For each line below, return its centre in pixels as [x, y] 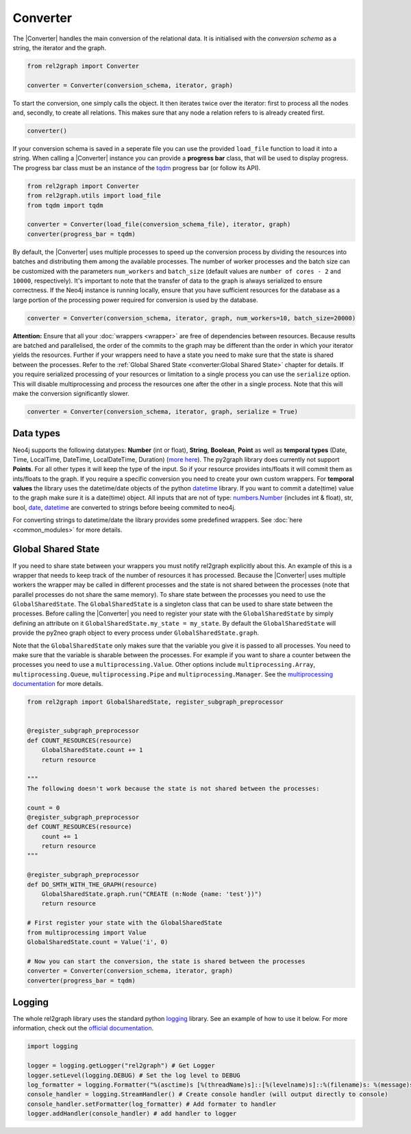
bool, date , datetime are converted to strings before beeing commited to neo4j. [124, 507]
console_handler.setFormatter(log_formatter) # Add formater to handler [152, 1104]
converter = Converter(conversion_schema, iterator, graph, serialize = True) [162, 412]
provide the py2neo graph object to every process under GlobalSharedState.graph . [136, 633]
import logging [52, 1047]
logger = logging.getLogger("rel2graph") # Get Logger [121, 1066]
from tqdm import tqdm [65, 205]
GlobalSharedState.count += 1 [92, 750]
